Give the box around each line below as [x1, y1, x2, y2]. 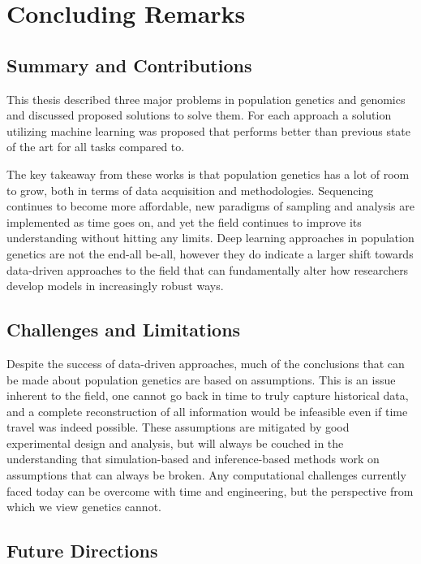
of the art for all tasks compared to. [6, 138, 185, 155]
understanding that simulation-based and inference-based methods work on [6, 450, 380, 467]
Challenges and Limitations [6, 317, 241, 342]
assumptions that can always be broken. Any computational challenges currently [6, 466, 406, 484]
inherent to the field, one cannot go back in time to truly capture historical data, [6, 387, 409, 404]
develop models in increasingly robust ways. [6, 277, 224, 294]
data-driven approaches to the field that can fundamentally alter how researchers [6, 261, 409, 278]
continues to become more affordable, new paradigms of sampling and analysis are [6, 197, 415, 215]
